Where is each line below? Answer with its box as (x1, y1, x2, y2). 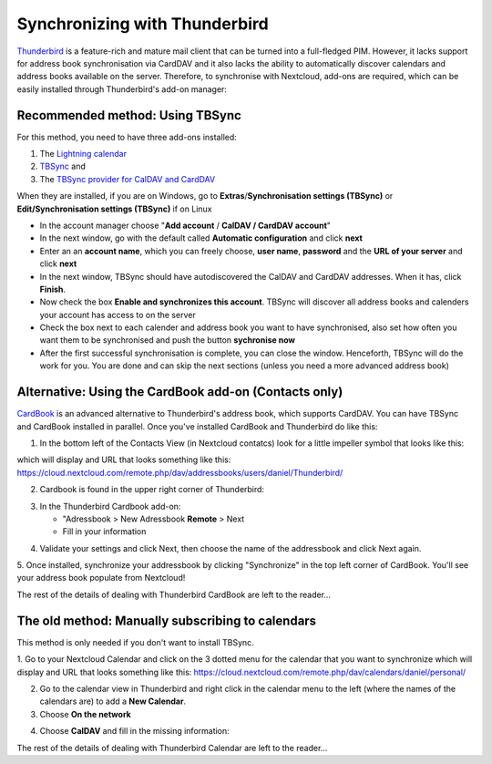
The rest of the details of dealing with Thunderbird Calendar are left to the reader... (16, 742, 328, 753)
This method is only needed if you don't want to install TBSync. (16, 636, 254, 647)
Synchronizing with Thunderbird (16, 14, 269, 34)
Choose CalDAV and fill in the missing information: (39, 726, 230, 737)
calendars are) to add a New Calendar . (39, 696, 187, 707)
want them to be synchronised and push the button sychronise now (39, 335, 296, 346)
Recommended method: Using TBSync (16, 108, 241, 123)
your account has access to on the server (39, 309, 196, 320)
